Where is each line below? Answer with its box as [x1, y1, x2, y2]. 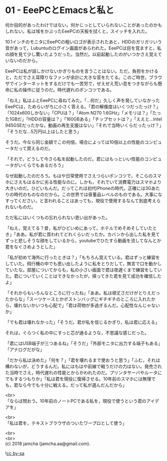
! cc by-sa [5, 450, 25, 456]
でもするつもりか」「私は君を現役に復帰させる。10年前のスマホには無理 [5, 376, 152, 382]
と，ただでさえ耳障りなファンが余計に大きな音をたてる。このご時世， [5, 74, 150, 80]
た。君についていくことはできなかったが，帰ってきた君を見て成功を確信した [5, 273, 162, 279]
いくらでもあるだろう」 [18, 162, 66, 168]
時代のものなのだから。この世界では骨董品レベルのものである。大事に [13, 191, 158, 197]
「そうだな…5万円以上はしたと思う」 [5, 128, 82, 135]
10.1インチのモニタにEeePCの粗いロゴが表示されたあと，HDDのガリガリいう [5, 38, 162, 45]
